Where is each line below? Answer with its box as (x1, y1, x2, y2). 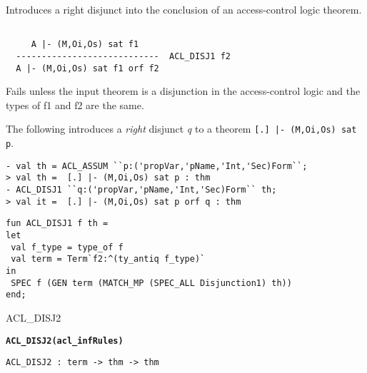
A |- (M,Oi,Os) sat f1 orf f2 (16, 63, 159, 73)
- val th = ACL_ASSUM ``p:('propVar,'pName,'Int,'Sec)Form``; (6, 160, 308, 171)
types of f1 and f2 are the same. (6, 97, 144, 112)
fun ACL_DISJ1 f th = (6, 218, 109, 229)
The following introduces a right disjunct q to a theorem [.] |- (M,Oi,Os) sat (6, 121, 357, 136)
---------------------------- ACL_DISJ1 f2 (16, 51, 231, 61)
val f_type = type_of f (11, 242, 124, 252)
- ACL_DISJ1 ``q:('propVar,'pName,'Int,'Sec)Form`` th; (6, 185, 277, 195)
